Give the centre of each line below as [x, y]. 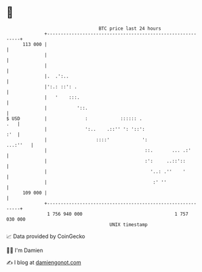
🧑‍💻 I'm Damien [25, 250]
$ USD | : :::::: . [74, 118]
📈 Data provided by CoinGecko [46, 236]
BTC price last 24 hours [130, 28]
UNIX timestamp [129, 224]
